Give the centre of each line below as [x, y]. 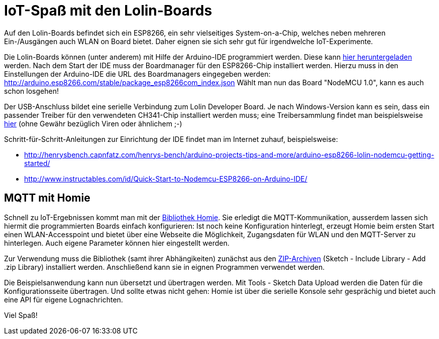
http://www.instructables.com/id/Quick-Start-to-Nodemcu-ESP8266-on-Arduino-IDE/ [166, 179]
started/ [37, 163]
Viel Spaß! [21, 315]
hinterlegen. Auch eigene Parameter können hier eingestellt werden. [117, 243]
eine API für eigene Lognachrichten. [64, 299]
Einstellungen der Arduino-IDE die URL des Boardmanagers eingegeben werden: [137, 74]
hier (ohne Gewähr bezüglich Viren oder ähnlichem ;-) [93, 123]
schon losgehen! [31, 91]
